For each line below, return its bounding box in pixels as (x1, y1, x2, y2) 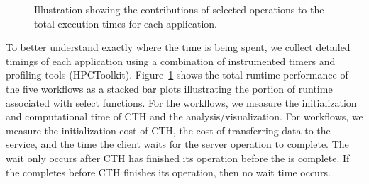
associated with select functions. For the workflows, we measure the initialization (6, 95, 357, 110)
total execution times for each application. (34, 16, 217, 30)
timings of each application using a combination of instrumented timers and (6, 53, 336, 68)
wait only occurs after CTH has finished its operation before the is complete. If (6, 150, 350, 165)
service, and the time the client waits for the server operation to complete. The (6, 137, 349, 151)
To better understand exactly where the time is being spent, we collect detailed (6, 40, 351, 54)
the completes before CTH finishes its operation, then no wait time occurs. (6, 164, 331, 179)
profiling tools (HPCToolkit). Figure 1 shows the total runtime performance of (6, 67, 348, 82)
